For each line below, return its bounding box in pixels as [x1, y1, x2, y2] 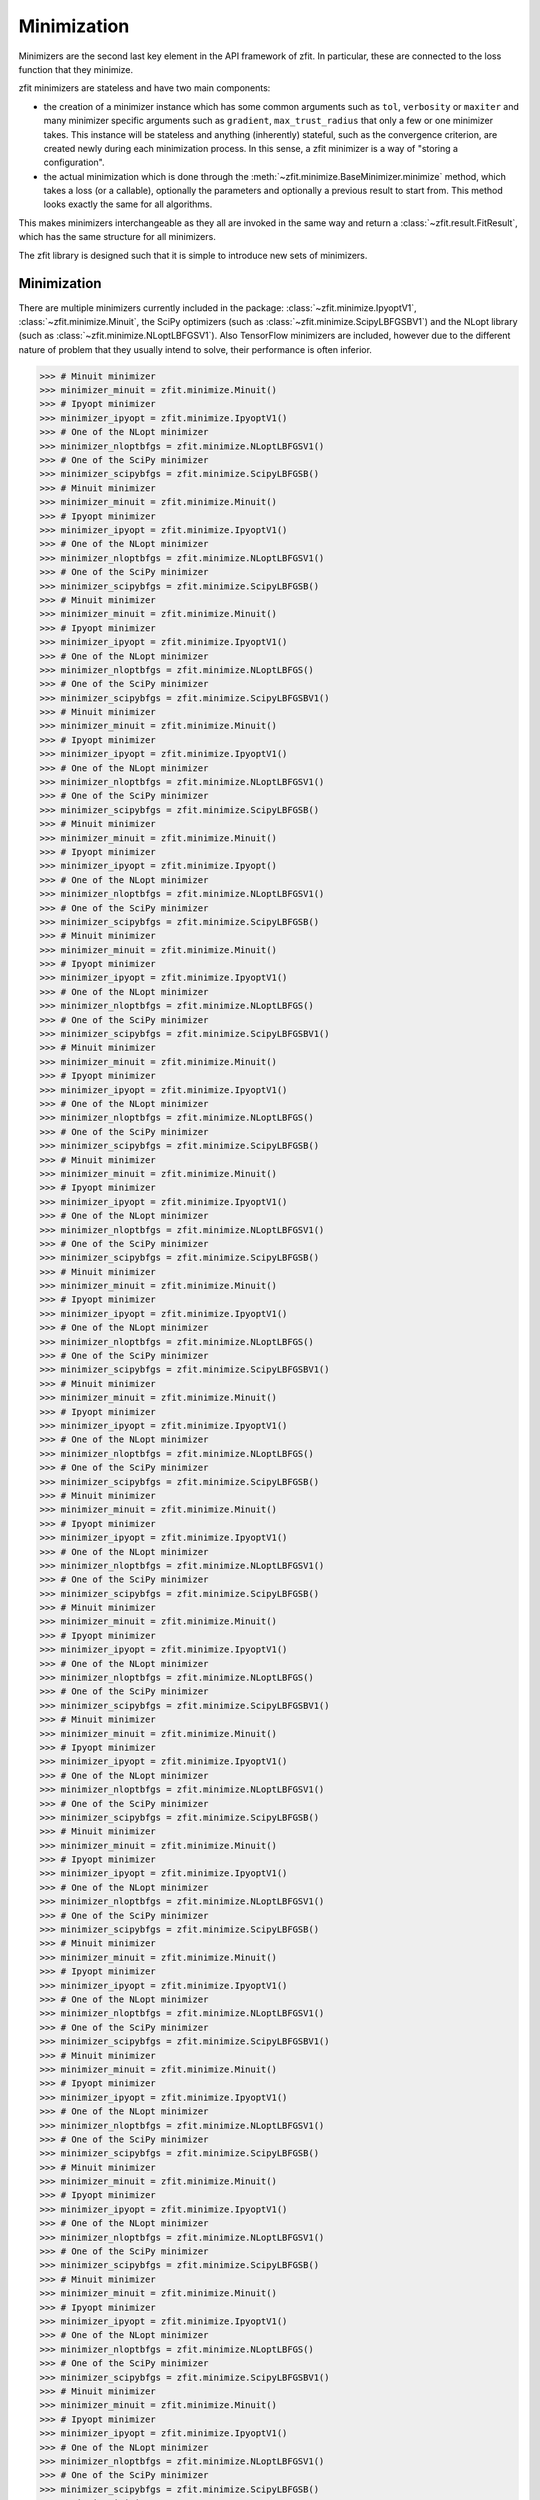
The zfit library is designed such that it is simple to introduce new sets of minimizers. [18, 249, 368, 261]
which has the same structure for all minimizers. [18, 231, 217, 243]
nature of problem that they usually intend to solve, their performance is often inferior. [18, 343, 372, 355]
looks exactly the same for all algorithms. [43, 198, 213, 210]
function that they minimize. [18, 63, 134, 75]
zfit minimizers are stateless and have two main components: [18, 82, 271, 94]
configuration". [43, 156, 105, 169]
